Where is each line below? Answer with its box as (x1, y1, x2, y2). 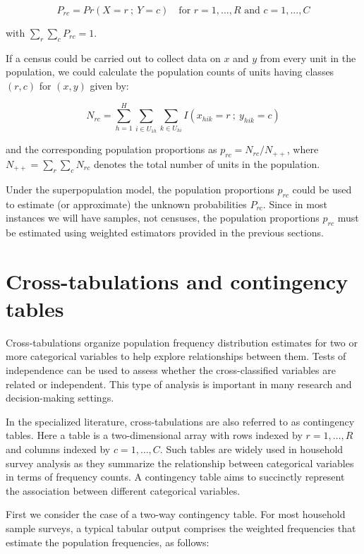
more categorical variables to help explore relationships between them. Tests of (6, 349, 346, 363)
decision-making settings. (6, 390, 114, 405)
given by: (90, 78, 129, 92)
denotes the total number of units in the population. (93, 156, 320, 171)
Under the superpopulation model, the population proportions (6, 181, 274, 196)
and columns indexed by (6, 441, 111, 456)
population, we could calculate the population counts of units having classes (6, 64, 334, 79)
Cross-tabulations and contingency (6, 266, 348, 295)
